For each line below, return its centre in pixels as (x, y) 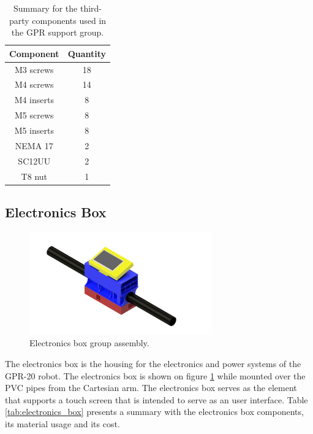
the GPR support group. (58, 32)
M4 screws (34, 84)
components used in (69, 20)
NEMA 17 (34, 145)
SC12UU (34, 161)
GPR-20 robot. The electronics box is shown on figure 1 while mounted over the (155, 375)
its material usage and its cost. (62, 423)
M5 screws (34, 115)
